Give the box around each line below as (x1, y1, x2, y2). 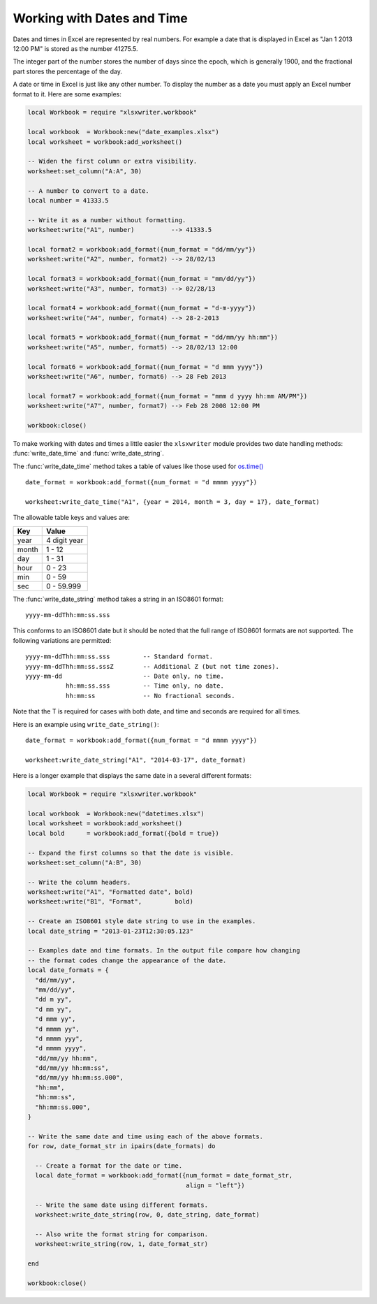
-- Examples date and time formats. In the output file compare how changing (27, 947, 300, 955)
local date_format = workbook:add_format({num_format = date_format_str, (35, 1171, 293, 1180)
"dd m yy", (35, 996, 73, 1004)
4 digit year (45, 535, 84, 545)
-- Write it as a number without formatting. (27, 216, 186, 224)
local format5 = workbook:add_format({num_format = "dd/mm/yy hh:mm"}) (27, 333, 279, 342)
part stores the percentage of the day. (13, 67, 122, 75)
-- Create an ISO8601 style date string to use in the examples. (27, 918, 256, 925)
